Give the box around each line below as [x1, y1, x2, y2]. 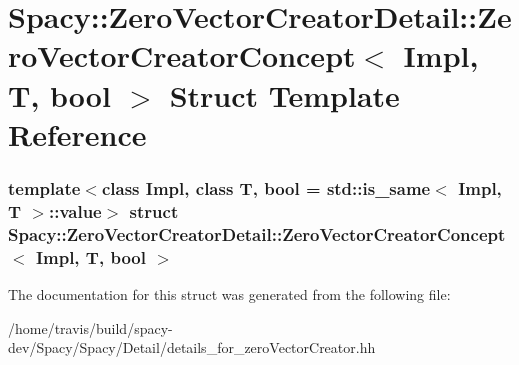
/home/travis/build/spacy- [8, 317, 173, 338]
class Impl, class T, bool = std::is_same [101, 175, 431, 200]
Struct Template [169, 74, 400, 115]
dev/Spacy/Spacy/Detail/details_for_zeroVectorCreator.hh [8, 337, 376, 358]
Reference [8, 113, 147, 154]
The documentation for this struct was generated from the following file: [8, 283, 451, 304]
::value [48, 198, 102, 223]
